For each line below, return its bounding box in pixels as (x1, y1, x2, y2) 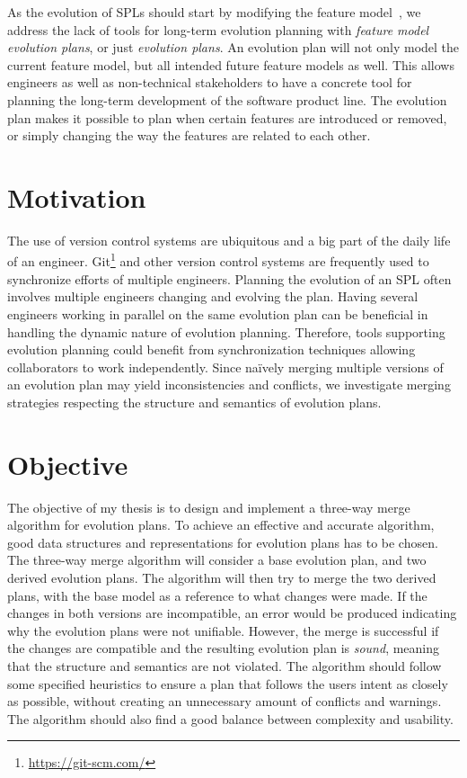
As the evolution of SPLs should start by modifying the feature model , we (7, 3, 421, 21)
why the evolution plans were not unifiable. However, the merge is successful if (7, 621, 439, 639)
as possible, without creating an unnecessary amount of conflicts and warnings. (7, 692, 442, 711)
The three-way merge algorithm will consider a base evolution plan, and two (7, 550, 427, 569)
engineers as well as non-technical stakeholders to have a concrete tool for (7, 73, 412, 92)
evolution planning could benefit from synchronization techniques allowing (7, 340, 416, 359)
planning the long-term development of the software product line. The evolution (7, 90, 447, 109)
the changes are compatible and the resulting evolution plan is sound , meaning (7, 639, 440, 657)
